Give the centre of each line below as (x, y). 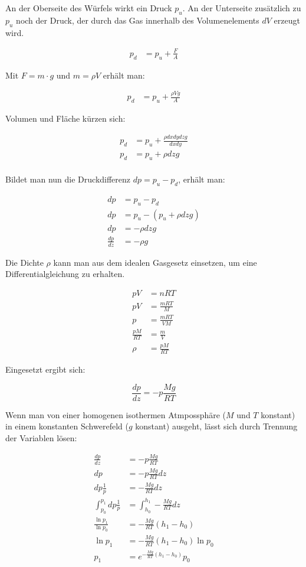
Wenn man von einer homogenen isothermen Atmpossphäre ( (116, 414)
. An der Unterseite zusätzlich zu (242, 8)
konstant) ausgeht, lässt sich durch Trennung (216, 426)
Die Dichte (24, 262)
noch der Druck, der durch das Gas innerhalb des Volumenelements (138, 20)
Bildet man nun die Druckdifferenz (68, 179)
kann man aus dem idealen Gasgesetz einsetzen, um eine (155, 262)
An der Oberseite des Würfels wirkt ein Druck (89, 8)
